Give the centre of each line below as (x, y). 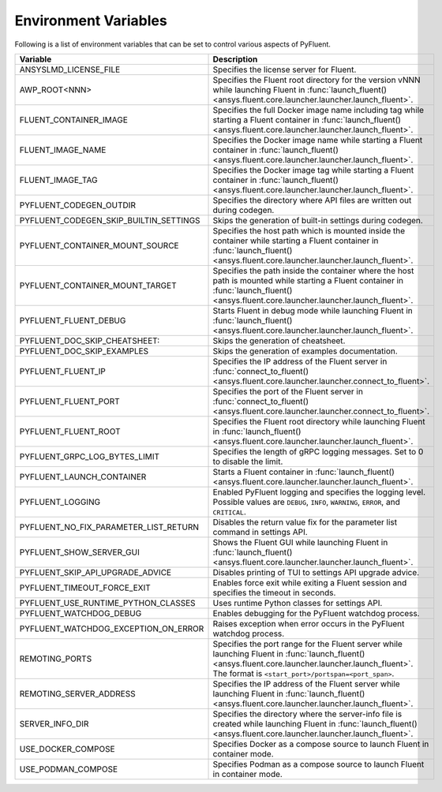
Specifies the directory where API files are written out (312, 200)
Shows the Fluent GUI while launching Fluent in (300, 542)
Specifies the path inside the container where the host (313, 271)
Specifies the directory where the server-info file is (307, 714)
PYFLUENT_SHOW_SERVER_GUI (79, 552)
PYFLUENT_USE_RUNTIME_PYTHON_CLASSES (108, 603)
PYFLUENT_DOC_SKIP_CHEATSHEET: (90, 341)
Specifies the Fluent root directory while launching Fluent (319, 421)
